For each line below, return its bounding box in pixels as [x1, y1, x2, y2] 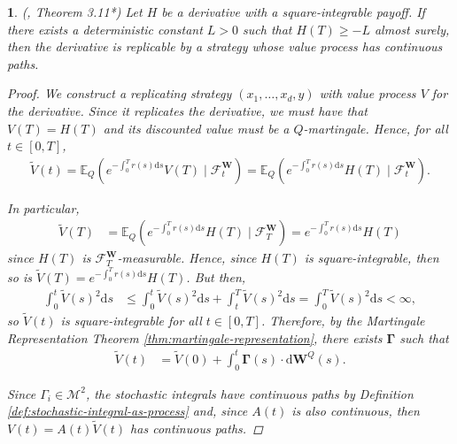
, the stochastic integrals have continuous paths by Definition [85, 384, 414, 402]
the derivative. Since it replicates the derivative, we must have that [7, 101, 368, 119]
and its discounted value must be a [103, 119, 290, 137]
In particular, [7, 198, 80, 217]
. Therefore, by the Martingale [260, 311, 425, 330]
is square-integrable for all [60, 311, 202, 330]
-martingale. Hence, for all [303, 119, 448, 137]
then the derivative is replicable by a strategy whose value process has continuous [7, 37, 443, 56]
